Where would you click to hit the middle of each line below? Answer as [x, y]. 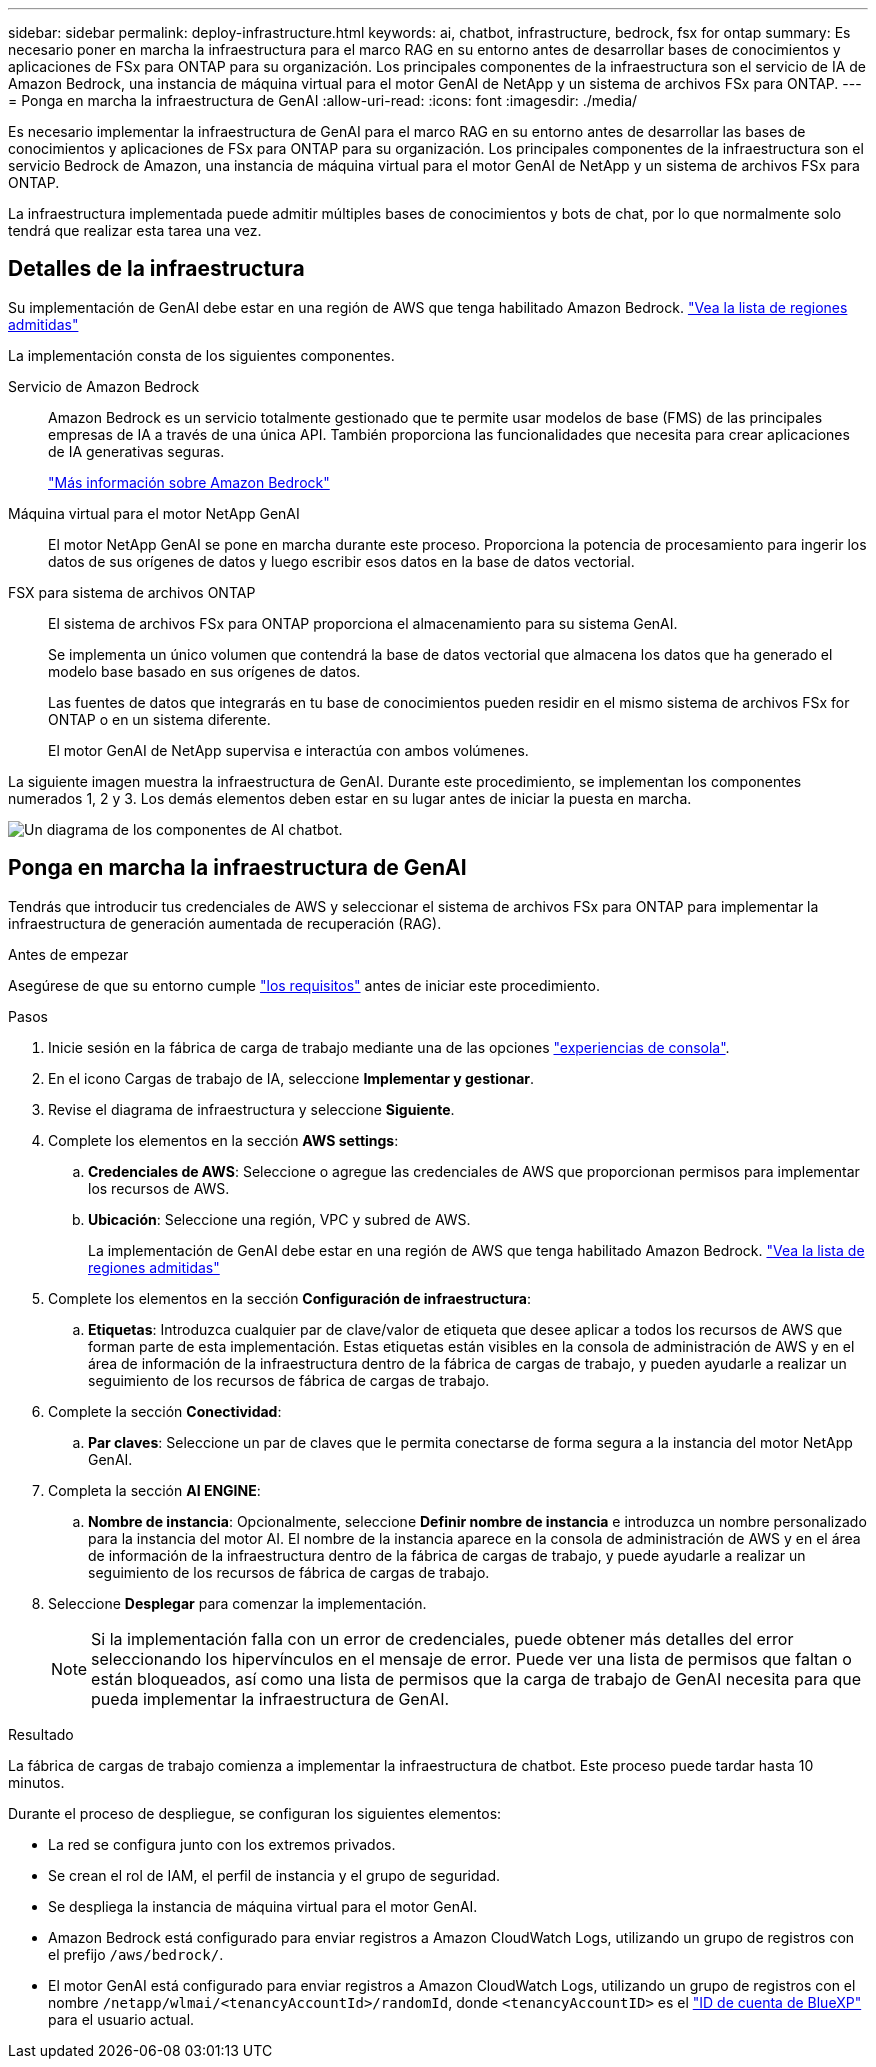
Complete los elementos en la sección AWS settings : [223, 1140]
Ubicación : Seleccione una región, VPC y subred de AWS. [279, 1219]
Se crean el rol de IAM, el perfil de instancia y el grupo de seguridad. [274, 1875]
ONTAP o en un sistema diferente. [159, 719]
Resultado [41, 1734]
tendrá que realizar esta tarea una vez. [135, 230]
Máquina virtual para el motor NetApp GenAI [154, 513]
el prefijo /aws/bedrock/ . [136, 1954]
